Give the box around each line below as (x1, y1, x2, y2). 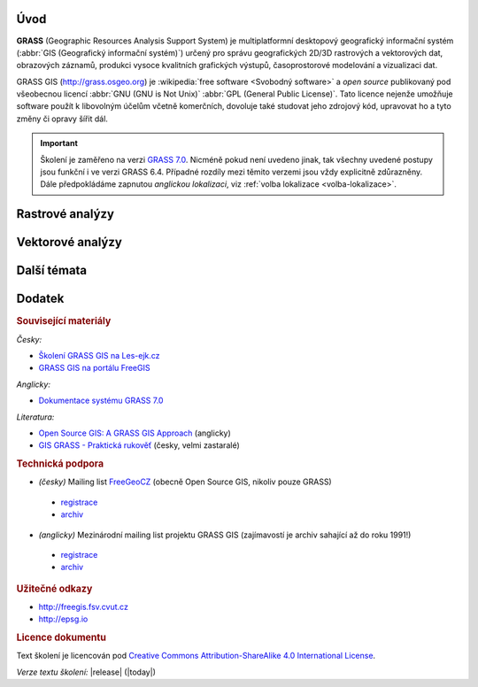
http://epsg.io (38, 614, 89, 624)
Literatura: (16, 412, 55, 422)
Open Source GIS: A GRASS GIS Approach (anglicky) (38, 428, 232, 438)
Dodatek (16, 291, 65, 306)
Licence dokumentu (16, 631, 106, 644)
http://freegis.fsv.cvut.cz (38, 602, 128, 613)
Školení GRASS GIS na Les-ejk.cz (38, 351, 160, 361)
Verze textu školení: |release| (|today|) (16, 667, 157, 677)
